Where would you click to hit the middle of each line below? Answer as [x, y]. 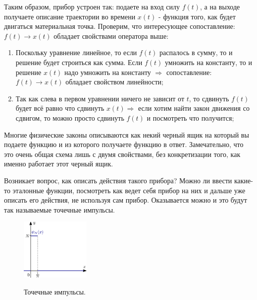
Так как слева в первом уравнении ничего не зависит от [100, 98]
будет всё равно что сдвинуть [60, 108]
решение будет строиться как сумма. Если [79, 62]
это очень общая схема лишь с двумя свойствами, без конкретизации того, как [122, 154]
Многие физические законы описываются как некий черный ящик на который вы [127, 134]
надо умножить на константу [108, 72]
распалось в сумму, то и [196, 52]
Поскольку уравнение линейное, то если [76, 52]
